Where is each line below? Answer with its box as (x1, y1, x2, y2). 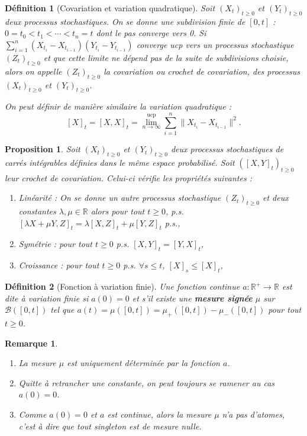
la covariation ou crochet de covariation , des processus (104, 65, 300, 77)
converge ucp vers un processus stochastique (136, 38, 294, 50)
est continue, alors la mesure (107, 408, 212, 421)
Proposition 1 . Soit (5, 143, 80, 155)
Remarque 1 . (5, 336, 58, 349)
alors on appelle (5, 65, 62, 77)
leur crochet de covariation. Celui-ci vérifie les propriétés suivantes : (5, 171, 252, 184)
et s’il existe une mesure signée (132, 291, 253, 304)
